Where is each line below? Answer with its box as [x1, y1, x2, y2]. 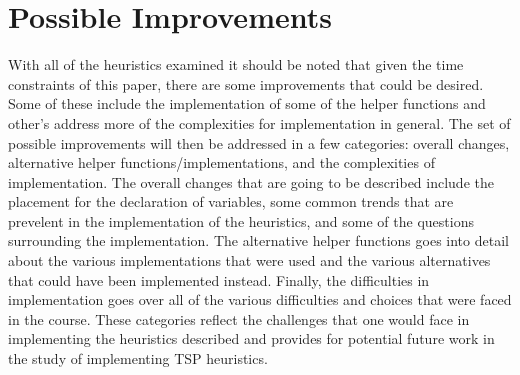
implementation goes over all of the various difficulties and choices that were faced [8, 289, 512, 310]
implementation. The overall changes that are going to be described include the [8, 171, 494, 192]
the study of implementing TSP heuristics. [8, 348, 268, 369]
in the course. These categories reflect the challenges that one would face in [8, 308, 470, 329]
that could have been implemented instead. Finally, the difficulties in [8, 269, 430, 290]
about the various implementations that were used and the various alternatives [8, 250, 491, 271]
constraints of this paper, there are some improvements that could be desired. [8, 73, 484, 94]
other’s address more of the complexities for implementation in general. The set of [8, 112, 511, 133]
